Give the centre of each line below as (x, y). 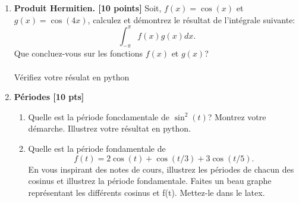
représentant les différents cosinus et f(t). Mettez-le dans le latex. (147, 192)
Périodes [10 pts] (49, 97)
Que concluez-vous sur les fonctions (78, 53)
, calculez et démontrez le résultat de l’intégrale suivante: (191, 19)
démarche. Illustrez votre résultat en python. (109, 128)
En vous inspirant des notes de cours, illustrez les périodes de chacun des (161, 169)
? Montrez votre (237, 116)
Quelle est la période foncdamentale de (99, 116)
